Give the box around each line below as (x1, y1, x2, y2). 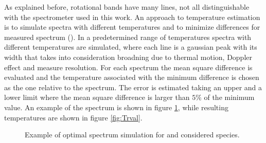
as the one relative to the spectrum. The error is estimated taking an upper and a (4, 81, 262, 92)
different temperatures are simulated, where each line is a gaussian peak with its (4, 42, 257, 52)
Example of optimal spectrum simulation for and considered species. (25, 129, 240, 140)
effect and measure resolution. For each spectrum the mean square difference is (4, 62, 253, 72)
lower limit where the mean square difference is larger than (4, 92, 190, 103)
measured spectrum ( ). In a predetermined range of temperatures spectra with (4, 31, 252, 42)
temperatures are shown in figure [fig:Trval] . (4, 112, 143, 122)
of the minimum (204, 92, 255, 103)
